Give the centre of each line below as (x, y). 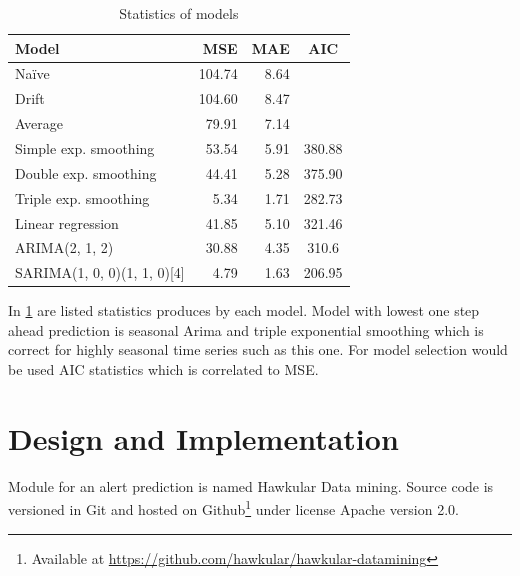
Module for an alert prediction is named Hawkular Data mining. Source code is (251, 485)
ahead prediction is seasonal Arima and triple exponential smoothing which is (246, 329)
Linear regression (67, 222)
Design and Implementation (203, 437)
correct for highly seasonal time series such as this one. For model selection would (258, 349)
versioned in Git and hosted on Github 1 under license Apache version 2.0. (233, 508)
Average (39, 123)
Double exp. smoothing (86, 172)
